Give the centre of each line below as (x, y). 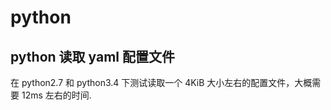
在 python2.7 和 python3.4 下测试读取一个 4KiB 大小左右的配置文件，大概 (161, 82)
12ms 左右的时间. (56, 95)
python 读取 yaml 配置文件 (93, 56)
